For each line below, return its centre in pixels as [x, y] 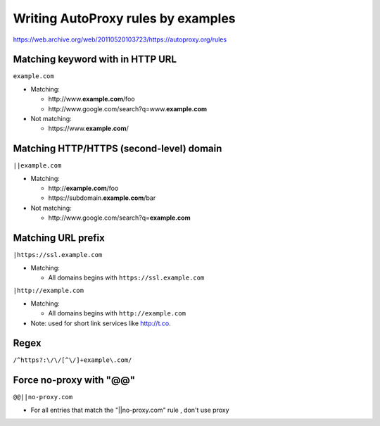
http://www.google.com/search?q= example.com [119, 218]
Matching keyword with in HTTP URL [95, 59]
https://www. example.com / [89, 129]
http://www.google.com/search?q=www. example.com [128, 108]
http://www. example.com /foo [91, 99]
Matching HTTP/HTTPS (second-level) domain [118, 149]
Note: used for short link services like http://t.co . [101, 323]
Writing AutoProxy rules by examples [124, 18]
